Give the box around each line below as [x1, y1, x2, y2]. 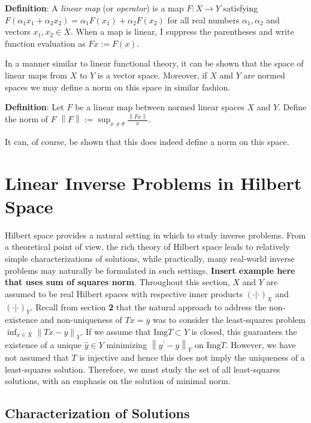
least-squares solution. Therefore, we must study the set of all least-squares [5, 362, 280, 375]
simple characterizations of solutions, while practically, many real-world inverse [5, 252, 295, 264]
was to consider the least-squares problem [152, 313, 306, 326]
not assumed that [5, 351, 69, 363]
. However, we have [225, 338, 296, 351]
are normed [243, 68, 285, 81]
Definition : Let [5, 101, 64, 113]
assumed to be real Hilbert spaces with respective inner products [5, 287, 243, 300]
